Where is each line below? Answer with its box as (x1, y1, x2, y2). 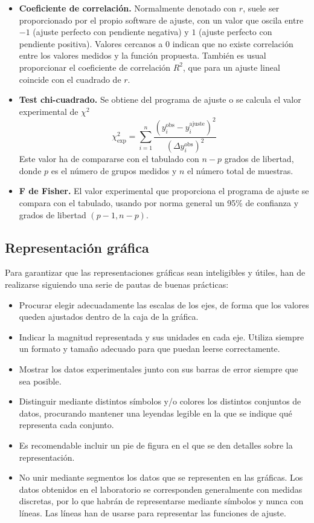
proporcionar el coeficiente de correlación (19, 60, 171, 73)
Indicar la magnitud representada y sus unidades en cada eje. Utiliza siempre (19, 330, 304, 343)
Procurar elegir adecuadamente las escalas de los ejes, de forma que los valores (19, 298, 309, 311)
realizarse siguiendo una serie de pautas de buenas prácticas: (5, 278, 229, 290)
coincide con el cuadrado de (19, 73, 121, 85)
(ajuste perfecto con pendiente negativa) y (33, 25, 189, 38)
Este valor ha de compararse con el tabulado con (19, 152, 199, 165)
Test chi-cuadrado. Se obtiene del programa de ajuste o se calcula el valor (19, 93, 301, 106)
